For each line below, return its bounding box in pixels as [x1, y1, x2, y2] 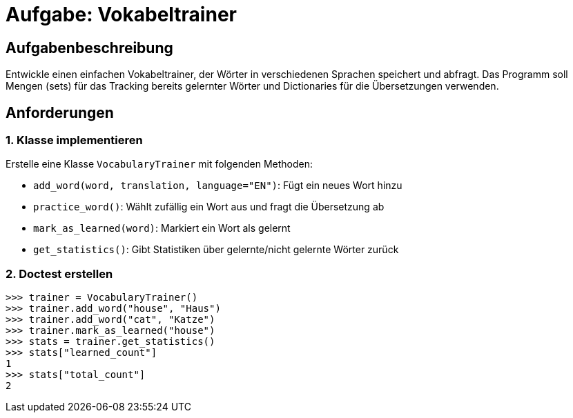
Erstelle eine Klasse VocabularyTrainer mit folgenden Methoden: [6, 158, 313, 170]
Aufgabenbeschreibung [6, 39, 173, 57]
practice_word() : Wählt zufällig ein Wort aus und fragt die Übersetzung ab [33, 201, 385, 213]
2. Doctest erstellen [6, 266, 113, 281]
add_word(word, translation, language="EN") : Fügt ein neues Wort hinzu [33, 179, 402, 192]
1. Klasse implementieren [6, 133, 143, 148]
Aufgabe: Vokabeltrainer [6, 3, 237, 26]
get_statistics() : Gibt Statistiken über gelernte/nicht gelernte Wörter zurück [33, 243, 399, 256]
